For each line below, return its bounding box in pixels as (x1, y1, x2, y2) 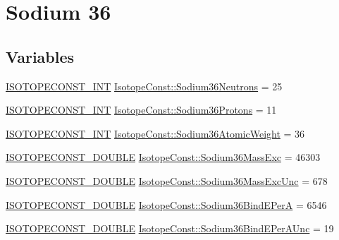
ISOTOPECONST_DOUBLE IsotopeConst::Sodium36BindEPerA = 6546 (6, 197, 327, 212)
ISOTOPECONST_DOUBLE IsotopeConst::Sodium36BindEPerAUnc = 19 (6, 221, 334, 236)
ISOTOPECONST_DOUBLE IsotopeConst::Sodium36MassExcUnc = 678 (6, 173, 328, 188)
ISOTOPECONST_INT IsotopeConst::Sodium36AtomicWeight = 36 (6, 126, 305, 140)
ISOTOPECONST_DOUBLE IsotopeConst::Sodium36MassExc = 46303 (6, 150, 321, 164)
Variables (6, 45, 75, 67)
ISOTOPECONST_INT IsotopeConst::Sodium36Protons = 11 (6, 102, 277, 117)
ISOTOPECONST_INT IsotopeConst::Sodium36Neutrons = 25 (6, 78, 283, 93)
